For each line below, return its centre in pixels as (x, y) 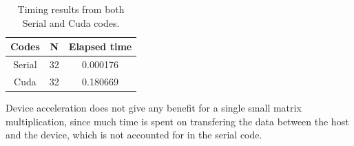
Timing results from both (71, 9)
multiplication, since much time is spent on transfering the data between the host (177, 121)
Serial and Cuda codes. (71, 22)
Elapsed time (100, 46)
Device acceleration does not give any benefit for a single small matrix (154, 107)
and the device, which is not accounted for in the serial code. (134, 135)
